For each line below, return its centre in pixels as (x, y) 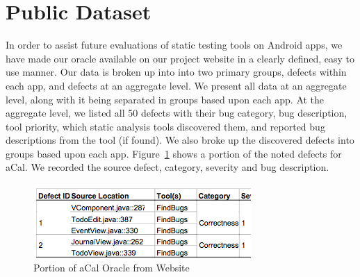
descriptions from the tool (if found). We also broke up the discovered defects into (180, 140)
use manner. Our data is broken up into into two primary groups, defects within (176, 72)
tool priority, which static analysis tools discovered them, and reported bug (165, 126)
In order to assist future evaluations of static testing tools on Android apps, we (174, 45)
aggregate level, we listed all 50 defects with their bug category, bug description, (177, 113)
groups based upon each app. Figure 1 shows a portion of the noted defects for (174, 153)
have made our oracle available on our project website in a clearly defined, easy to (180, 58)
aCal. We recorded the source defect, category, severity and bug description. (167, 167)
